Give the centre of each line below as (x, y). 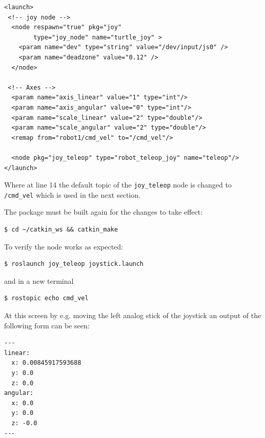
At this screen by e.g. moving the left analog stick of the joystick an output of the (133, 315)
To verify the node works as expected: (64, 246)
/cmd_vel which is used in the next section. (72, 194)
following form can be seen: (47, 325)
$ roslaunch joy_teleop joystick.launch (74, 264)
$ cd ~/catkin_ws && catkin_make (61, 230)
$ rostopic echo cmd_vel (46, 298)
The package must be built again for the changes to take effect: (104, 212)
